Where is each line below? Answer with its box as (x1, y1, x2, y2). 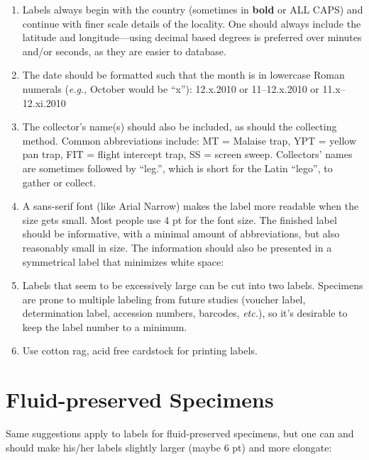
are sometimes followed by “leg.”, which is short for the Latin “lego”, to (22, 160, 333, 175)
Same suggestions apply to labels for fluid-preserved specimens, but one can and (6, 426, 354, 441)
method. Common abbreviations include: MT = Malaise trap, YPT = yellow (22, 133, 357, 147)
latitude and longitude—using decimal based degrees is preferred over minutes (22, 30, 362, 45)
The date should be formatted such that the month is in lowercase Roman (22, 67, 345, 82)
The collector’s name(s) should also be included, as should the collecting (22, 119, 337, 134)
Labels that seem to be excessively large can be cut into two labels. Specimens (22, 278, 363, 293)
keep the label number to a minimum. (22, 319, 187, 334)
